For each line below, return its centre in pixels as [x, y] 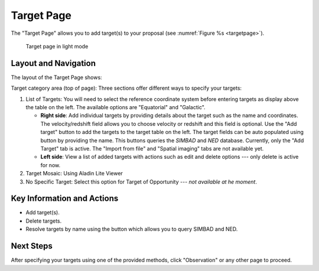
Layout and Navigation [53, 63]
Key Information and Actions [65, 199]
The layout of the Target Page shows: [57, 77]
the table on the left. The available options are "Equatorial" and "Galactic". [116, 107]
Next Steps [32, 246]
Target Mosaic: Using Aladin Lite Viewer [74, 174]
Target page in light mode [57, 46]
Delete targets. [44, 221]
